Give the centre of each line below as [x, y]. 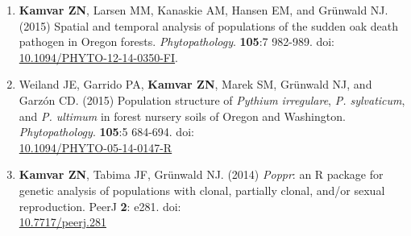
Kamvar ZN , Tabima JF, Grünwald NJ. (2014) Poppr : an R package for [201, 174]
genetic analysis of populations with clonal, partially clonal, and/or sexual [202, 190]
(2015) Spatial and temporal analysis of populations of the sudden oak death [208, 25]
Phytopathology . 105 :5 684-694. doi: [106, 132]
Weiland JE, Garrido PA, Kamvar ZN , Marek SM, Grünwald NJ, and [195, 84]
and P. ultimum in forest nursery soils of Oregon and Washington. [182, 116]
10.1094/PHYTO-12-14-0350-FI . [98, 57]
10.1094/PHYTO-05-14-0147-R [95, 147]
